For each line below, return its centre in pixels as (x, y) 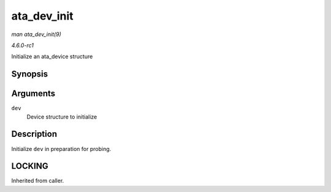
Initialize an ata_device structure (52, 57)
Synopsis (30, 74)
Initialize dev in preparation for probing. (61, 149)
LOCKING (30, 166)
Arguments (33, 94)
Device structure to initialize (62, 117)
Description (34, 134)
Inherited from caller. (38, 181)
